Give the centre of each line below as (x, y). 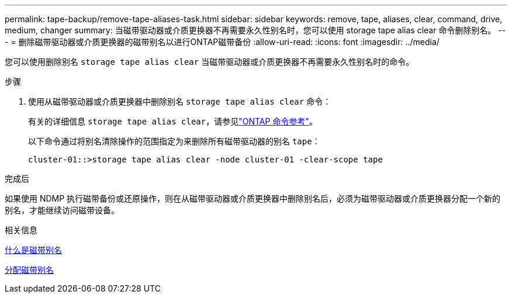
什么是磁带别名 (33, 250)
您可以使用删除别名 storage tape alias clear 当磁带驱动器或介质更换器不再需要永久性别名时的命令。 (210, 62)
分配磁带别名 (29, 270)
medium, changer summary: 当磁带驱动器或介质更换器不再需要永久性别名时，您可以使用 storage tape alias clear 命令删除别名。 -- (255, 30)
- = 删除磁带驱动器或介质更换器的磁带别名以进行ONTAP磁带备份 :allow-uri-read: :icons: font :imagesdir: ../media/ (222, 42)
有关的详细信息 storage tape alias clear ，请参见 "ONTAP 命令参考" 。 (173, 121)
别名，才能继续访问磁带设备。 (62, 210)
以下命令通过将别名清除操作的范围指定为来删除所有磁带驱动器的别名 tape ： (174, 141)
